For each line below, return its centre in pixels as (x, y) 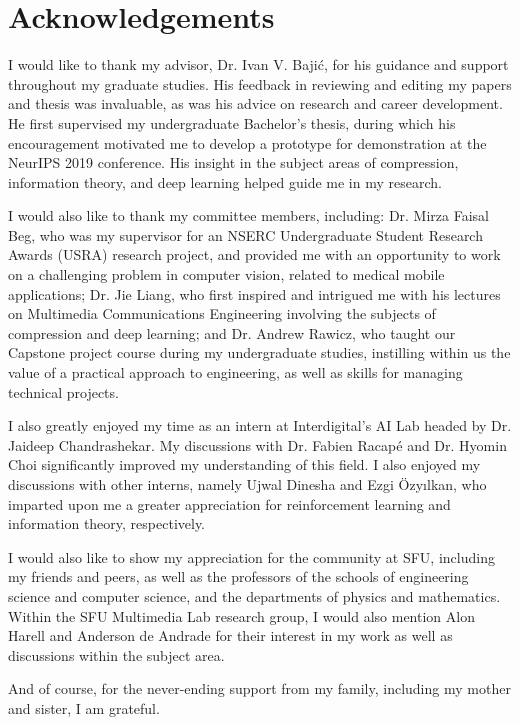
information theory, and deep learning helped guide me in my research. (225, 181)
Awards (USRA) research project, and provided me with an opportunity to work (254, 254)
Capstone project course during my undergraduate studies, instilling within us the (259, 352)
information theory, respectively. (107, 523)
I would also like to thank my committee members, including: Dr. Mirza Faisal (248, 215)
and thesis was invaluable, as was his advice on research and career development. (255, 103)
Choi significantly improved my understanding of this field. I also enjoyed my (244, 464)
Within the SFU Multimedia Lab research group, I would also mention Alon (241, 615)
